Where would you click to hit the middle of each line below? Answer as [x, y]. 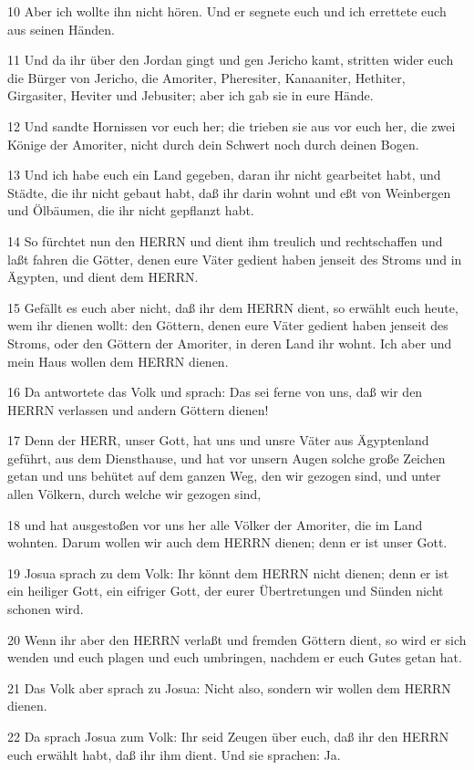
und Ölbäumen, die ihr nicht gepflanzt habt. [131, 210]
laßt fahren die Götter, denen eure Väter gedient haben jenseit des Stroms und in [235, 259]
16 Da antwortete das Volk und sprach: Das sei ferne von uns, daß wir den [215, 392]
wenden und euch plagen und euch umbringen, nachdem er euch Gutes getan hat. [235, 657]
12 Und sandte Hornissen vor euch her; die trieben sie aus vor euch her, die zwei [232, 125]
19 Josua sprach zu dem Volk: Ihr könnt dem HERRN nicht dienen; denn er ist [228, 572]
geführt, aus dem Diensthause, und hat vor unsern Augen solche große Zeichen [227, 458]
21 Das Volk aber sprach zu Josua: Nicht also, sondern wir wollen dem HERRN [229, 687]
